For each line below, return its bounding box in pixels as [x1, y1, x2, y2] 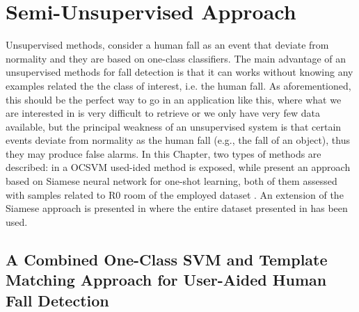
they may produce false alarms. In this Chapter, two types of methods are [6, 146, 321, 161]
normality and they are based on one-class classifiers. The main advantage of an [6, 51, 346, 65]
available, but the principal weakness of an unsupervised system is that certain [6, 119, 342, 133]
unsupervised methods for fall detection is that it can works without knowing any [6, 65, 353, 79]
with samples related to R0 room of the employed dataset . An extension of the [6, 187, 344, 202]
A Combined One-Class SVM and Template [6, 248, 328, 270]
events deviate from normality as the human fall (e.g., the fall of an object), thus [6, 133, 350, 147]
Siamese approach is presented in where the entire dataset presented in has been [6, 201, 348, 215]
